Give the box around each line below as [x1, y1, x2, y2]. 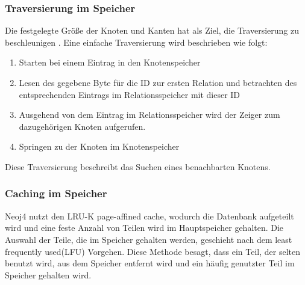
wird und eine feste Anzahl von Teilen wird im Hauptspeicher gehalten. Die [5, 221, 284, 234]
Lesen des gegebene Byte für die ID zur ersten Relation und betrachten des [19, 76, 297, 88]
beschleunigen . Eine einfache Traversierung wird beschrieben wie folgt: [5, 35, 268, 48]
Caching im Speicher [5, 186, 107, 201]
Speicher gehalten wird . [5, 268, 92, 281]
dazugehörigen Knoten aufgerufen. [19, 120, 146, 132]
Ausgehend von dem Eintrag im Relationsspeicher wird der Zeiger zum [19, 108, 280, 121]
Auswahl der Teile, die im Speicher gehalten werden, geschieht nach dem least [5, 233, 292, 245]
